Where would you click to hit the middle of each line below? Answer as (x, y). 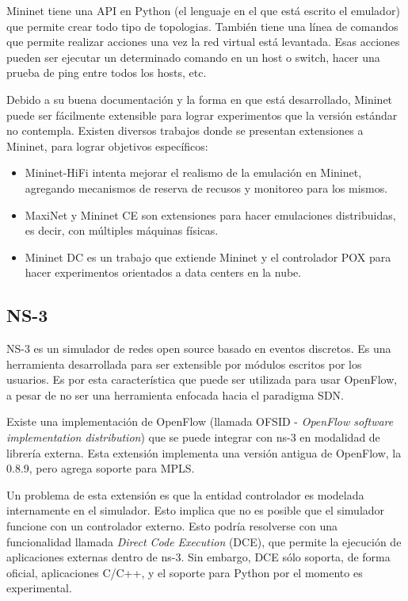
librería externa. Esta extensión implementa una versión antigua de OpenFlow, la (204, 452)
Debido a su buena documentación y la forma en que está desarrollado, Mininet (200, 99)
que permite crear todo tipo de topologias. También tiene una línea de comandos (202, 26)
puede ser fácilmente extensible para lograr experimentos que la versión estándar (202, 115)
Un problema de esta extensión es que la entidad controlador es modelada (185, 494)
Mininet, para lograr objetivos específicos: (107, 145)
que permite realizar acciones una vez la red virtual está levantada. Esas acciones (203, 42)
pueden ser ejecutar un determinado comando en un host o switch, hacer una (193, 57)
